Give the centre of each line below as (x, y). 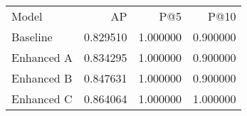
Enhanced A (42, 57)
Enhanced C (42, 99)
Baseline (32, 37)
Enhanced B (42, 78)
